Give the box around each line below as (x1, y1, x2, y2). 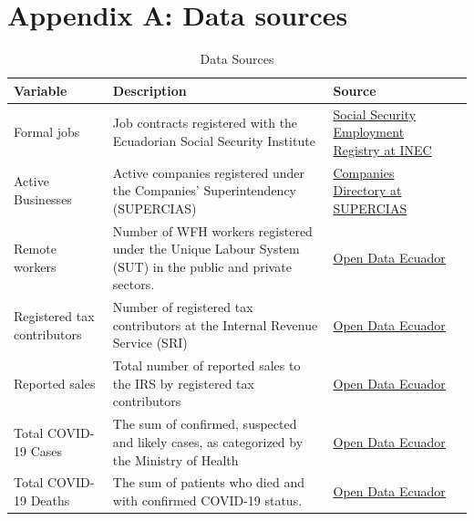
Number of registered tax (112, 297, 253, 317)
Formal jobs (14, 122, 80, 141)
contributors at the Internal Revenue (112, 315, 318, 334)
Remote (14, 239, 57, 258)
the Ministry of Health (112, 450, 239, 469)
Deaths (30, 490, 70, 509)
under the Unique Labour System (112, 239, 300, 258)
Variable (14, 80, 67, 99)
